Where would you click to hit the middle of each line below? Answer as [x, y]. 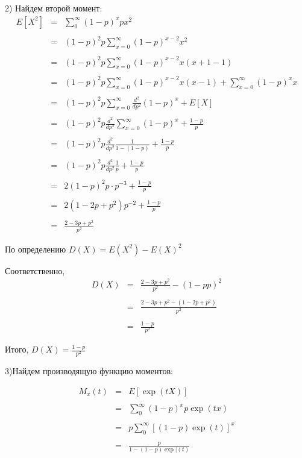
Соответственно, [35, 270]
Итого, [17, 349]
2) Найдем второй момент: [54, 8]
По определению [36, 249]
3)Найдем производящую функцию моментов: [89, 371]
